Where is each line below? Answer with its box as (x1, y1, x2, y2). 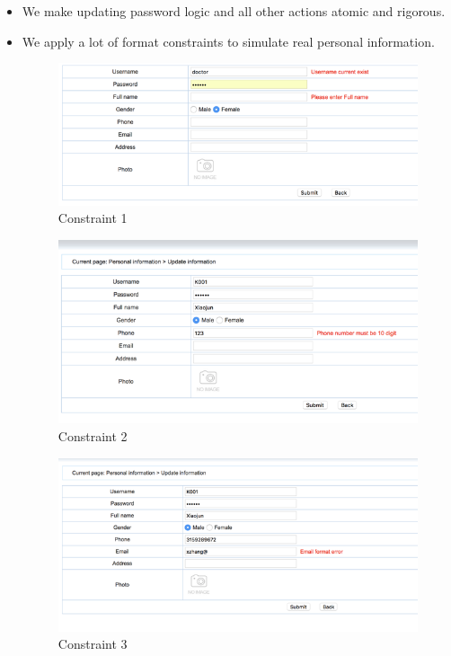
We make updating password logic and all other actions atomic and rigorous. (22, 2, 446, 20)
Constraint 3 (57, 634, 128, 653)
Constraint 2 (57, 426, 128, 445)
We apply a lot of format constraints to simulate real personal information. (22, 31, 435, 50)
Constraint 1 (57, 208, 128, 227)
